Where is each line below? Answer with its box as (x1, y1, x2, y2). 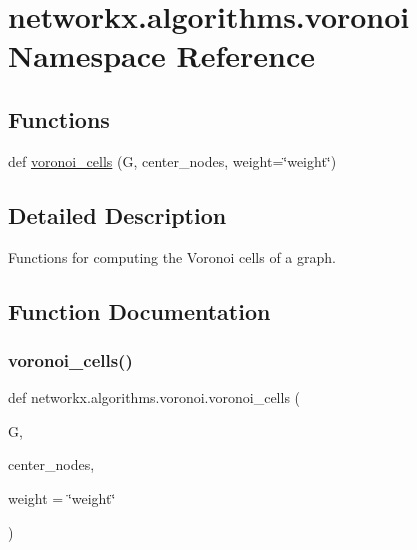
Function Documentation (8, 295, 271, 326)
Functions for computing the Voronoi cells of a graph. (8, 246, 336, 267)
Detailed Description (8, 199, 227, 230)
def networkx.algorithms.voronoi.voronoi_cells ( (8, 387, 301, 408)
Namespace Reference (8, 35, 315, 76)
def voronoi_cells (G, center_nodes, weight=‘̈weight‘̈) (8, 150, 337, 171)
